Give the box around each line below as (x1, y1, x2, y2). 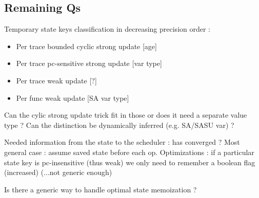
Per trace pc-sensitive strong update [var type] (16, 58, 162, 69)
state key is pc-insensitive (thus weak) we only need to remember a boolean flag (4, 157, 255, 167)
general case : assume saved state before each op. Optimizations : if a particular (4, 146, 254, 157)
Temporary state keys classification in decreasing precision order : (4, 24, 211, 34)
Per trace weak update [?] (16, 75, 97, 85)
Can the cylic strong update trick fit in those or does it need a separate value (4, 109, 247, 120)
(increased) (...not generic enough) (4, 167, 112, 178)
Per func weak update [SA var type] (16, 92, 129, 103)
